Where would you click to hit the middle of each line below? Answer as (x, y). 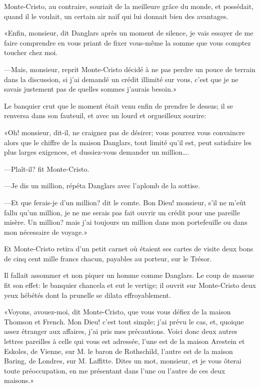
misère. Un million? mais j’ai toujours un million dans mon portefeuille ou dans (126, 222)
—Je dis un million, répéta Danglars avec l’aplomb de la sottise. (102, 185)
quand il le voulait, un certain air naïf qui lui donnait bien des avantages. (116, 16)
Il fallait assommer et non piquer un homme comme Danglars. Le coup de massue (129, 275)
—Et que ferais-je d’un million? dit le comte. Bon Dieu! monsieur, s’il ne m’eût (125, 202)
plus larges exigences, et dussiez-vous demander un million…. (97, 152)
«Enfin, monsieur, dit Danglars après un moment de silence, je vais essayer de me (129, 33)
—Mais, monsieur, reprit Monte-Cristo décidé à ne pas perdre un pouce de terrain (130, 69)
